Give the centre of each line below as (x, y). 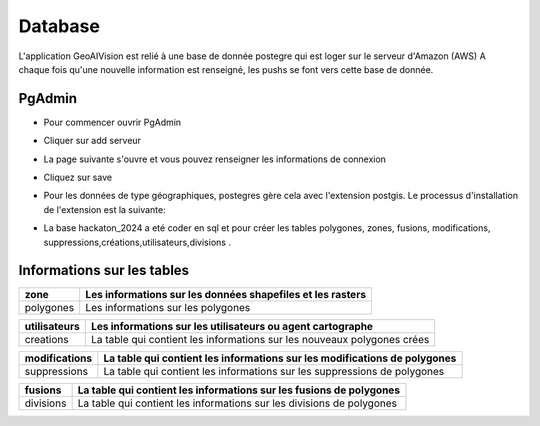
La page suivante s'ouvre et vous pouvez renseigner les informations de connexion (215, 159)
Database (59, 26)
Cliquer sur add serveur (92, 141)
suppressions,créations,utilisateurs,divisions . (137, 242)
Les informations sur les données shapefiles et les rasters (226, 295)
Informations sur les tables (104, 270)
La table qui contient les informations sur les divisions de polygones (237, 403)
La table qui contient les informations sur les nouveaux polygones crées (260, 340)
